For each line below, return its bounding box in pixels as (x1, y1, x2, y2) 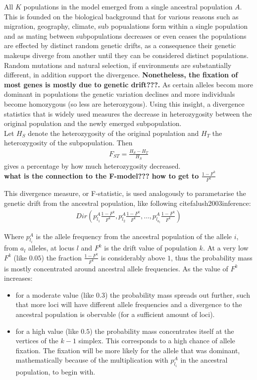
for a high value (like (15, 325, 79, 336)
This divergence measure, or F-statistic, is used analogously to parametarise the (4, 188, 246, 198)
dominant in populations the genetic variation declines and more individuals (4, 89, 235, 99)
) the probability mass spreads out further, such (104, 289, 250, 300)
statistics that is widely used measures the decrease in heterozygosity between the (4, 108, 252, 119)
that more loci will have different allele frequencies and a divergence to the (15, 299, 242, 310)
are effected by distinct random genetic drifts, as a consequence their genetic (4, 40, 236, 51)
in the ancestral (180, 355, 228, 365)
